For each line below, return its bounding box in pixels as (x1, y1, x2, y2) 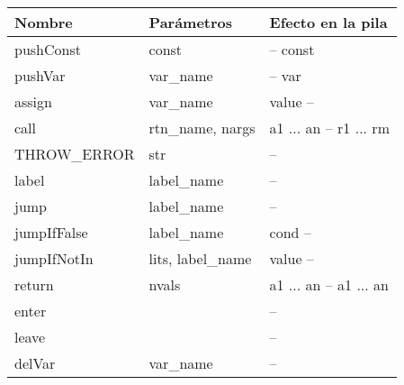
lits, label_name (148, 248, 252, 269)
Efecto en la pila (269, 12, 388, 32)
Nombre (14, 12, 73, 32)
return (14, 274, 54, 295)
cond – (269, 222, 311, 243)
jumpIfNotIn (14, 248, 94, 269)
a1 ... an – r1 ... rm (269, 117, 390, 138)
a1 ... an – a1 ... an (269, 274, 389, 295)
